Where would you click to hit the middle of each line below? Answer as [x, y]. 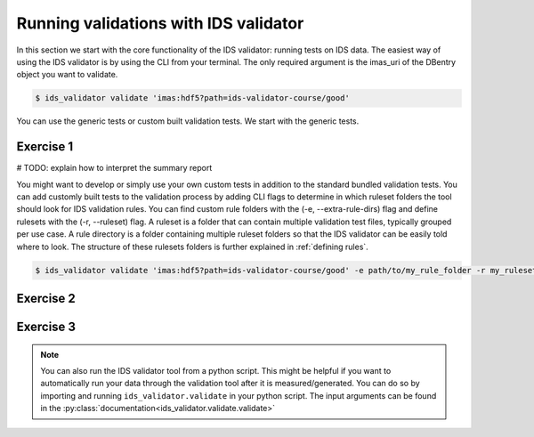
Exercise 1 [45, 147]
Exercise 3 [46, 326]
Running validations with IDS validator [160, 23]
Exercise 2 [46, 298]
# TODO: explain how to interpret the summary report [114, 168]
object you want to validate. [67, 75]
